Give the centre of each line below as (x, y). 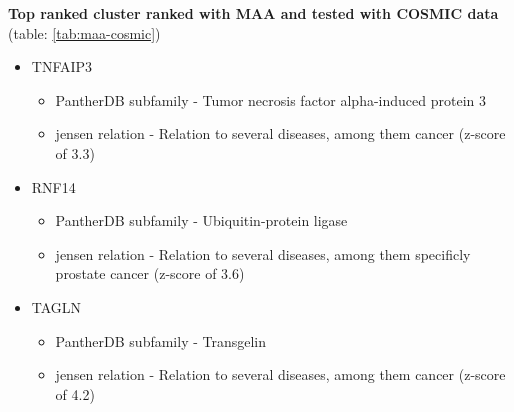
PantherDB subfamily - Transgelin (161, 340)
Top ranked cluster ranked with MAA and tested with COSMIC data (253, 13)
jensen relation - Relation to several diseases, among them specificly (263, 253)
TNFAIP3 (62, 66)
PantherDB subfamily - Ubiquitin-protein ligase (201, 220)
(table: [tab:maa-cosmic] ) (84, 32)
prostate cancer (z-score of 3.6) (150, 273)
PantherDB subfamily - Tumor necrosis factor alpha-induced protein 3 (270, 99)
